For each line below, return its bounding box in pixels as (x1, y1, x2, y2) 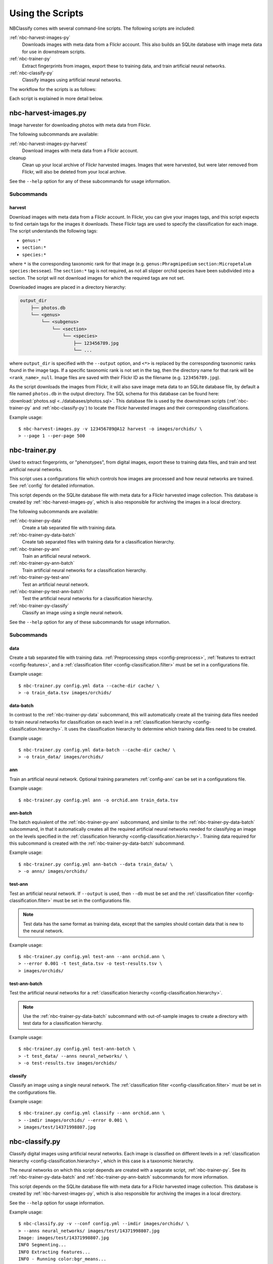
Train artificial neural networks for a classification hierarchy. (22, 567, 147, 573)
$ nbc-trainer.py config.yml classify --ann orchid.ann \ (18, 1110, 165, 1116)
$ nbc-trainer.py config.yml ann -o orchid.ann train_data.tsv (18, 797, 178, 803)
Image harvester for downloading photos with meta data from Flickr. (9, 122, 151, 128)
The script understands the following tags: (9, 228, 98, 234)
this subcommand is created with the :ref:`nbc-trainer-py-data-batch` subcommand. (9, 840, 186, 846)
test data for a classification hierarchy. (23, 1020, 103, 1026)
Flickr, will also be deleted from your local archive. (22, 169, 126, 175)
